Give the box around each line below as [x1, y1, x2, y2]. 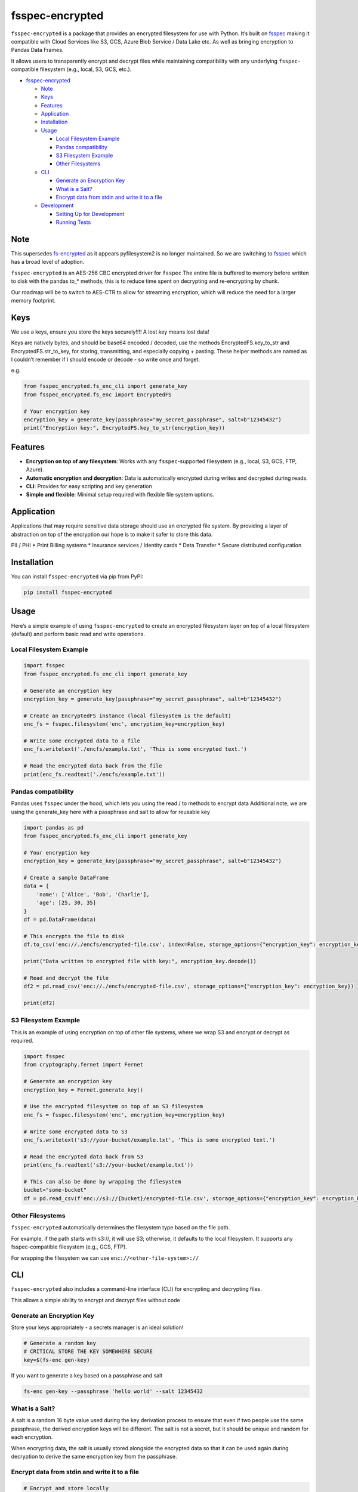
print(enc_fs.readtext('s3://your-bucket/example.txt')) [23, 1161, 194, 1169]
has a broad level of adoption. [11, 258, 85, 266]
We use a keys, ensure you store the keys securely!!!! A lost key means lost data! [11, 328, 209, 335]
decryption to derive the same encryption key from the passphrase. [11, 1453, 177, 1460]
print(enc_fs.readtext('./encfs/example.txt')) [23, 770, 165, 778]
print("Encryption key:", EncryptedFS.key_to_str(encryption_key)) [23, 424, 226, 431]
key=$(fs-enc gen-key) [23, 1357, 90, 1363]
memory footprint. [11, 297, 56, 304]
